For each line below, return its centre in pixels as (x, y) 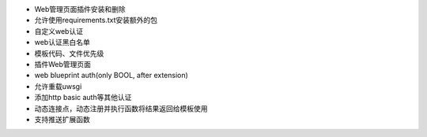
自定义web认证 (59, 31)
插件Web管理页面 (62, 64)
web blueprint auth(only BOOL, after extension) (111, 76)
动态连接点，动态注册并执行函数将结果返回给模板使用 (121, 108)
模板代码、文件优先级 (69, 53)
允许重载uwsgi (58, 86)
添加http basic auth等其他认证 (83, 98)
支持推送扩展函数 (62, 119)
